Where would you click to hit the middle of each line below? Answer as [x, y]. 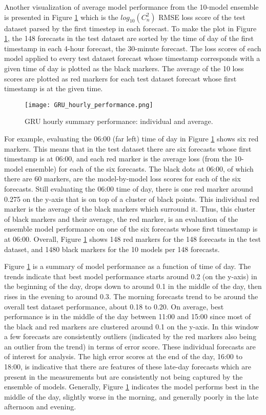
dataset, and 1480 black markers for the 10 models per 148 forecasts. [112, 249]
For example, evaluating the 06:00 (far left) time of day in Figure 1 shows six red [131, 138]
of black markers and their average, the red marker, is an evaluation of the [121, 219]
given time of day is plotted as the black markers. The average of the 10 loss [124, 68]
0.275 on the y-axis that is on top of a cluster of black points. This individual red [132, 199]
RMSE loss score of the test [202, 17]
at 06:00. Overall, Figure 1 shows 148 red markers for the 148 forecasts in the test [132, 238]
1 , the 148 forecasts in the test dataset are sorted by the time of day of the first [129, 38]
